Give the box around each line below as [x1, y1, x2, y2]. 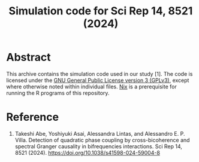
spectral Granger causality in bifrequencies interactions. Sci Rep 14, [14, 142, 183, 150]
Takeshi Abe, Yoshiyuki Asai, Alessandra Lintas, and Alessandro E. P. [14, 130, 185, 137]
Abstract [6, 51, 51, 64]
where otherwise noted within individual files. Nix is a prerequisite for [6, 82, 177, 90]
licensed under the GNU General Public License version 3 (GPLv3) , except [6, 77, 189, 84]
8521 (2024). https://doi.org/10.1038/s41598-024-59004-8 [14, 149, 161, 156]
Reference [6, 111, 59, 124]
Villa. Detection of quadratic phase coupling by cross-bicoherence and [14, 136, 190, 143]
